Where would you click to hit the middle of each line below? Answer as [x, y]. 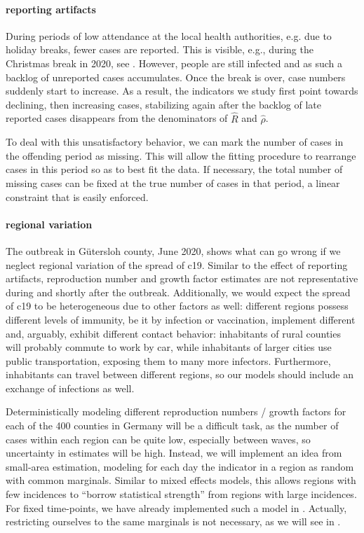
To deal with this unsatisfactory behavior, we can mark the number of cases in [175, 142]
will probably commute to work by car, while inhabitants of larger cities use [169, 347]
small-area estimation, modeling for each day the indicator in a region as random [180, 466]
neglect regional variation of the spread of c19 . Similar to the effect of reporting [177, 264]
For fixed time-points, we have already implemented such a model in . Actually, [176, 507]
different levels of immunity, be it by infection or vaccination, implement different [181, 319]
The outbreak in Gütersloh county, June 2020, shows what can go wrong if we [173, 250]
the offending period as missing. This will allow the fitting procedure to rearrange [181, 155]
